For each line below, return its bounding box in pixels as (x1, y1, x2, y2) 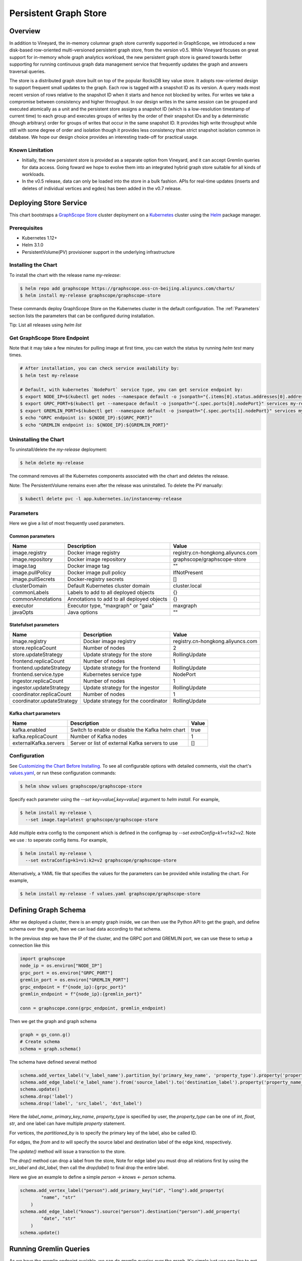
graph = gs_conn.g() (20, 1031, 70, 1038)
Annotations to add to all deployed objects (67, 595, 168, 602)
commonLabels (12, 589, 49, 596)
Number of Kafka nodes (70, 733, 127, 740)
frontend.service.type (12, 671, 64, 678)
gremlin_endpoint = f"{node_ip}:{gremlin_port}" (20, 991, 142, 997)
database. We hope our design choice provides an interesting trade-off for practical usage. (9, 134, 198, 140)
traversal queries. (9, 68, 46, 74)
